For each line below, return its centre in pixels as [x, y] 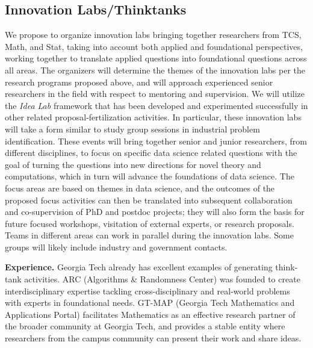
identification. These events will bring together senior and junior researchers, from [156, 141]
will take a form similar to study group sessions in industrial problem [132, 129]
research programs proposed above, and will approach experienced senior [139, 82]
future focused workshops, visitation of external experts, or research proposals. [150, 223]
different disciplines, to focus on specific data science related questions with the [151, 153]
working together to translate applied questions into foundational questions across [156, 58]
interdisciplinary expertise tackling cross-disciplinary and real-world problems [147, 291]
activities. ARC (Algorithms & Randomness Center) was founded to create [162, 279]
